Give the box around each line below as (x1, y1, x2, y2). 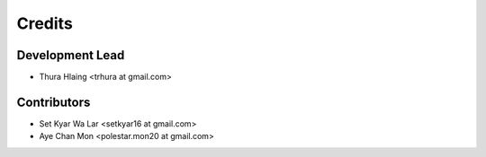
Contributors (16, 94, 91, 109)
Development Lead (16, 48, 125, 63)
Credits (16, 13, 74, 33)
